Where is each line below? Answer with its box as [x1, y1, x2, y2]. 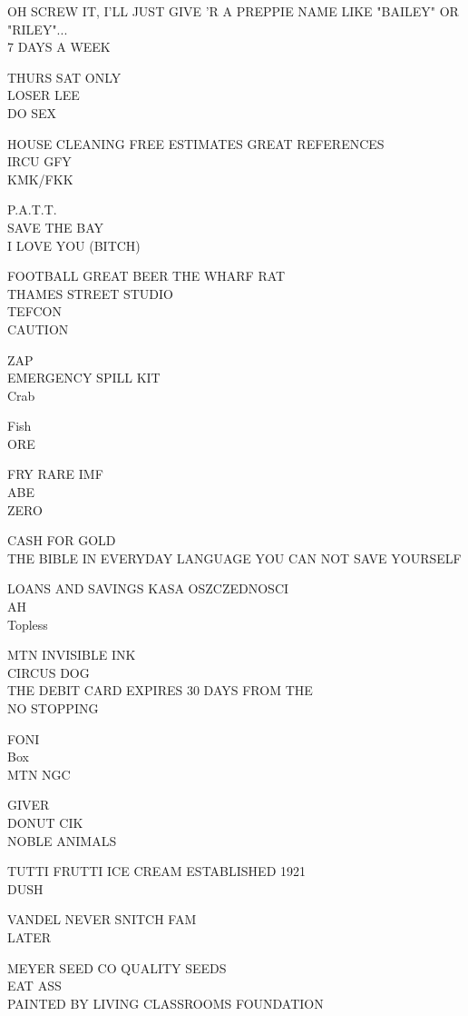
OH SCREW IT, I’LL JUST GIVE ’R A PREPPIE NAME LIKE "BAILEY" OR [7, 2, 459, 20]
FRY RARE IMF [7, 464, 103, 483]
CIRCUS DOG [7, 662, 90, 682]
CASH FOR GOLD [7, 531, 116, 550]
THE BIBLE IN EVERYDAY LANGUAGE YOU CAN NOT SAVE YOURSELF [7, 548, 462, 567]
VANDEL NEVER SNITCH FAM [7, 910, 197, 929]
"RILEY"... [7, 19, 68, 38]
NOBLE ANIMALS [7, 831, 117, 850]
